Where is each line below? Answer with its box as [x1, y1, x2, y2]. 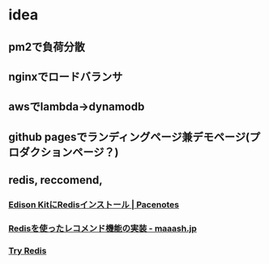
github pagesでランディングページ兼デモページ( [8, 130, 250, 143]
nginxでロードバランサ [8, 70, 123, 83]
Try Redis [8, 245, 47, 256]
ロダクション [8, 145, 73, 159]
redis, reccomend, [8, 173, 103, 187]
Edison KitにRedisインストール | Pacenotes [8, 199, 180, 211]
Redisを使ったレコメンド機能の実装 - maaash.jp [8, 223, 197, 234]
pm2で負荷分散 [8, 40, 85, 53]
